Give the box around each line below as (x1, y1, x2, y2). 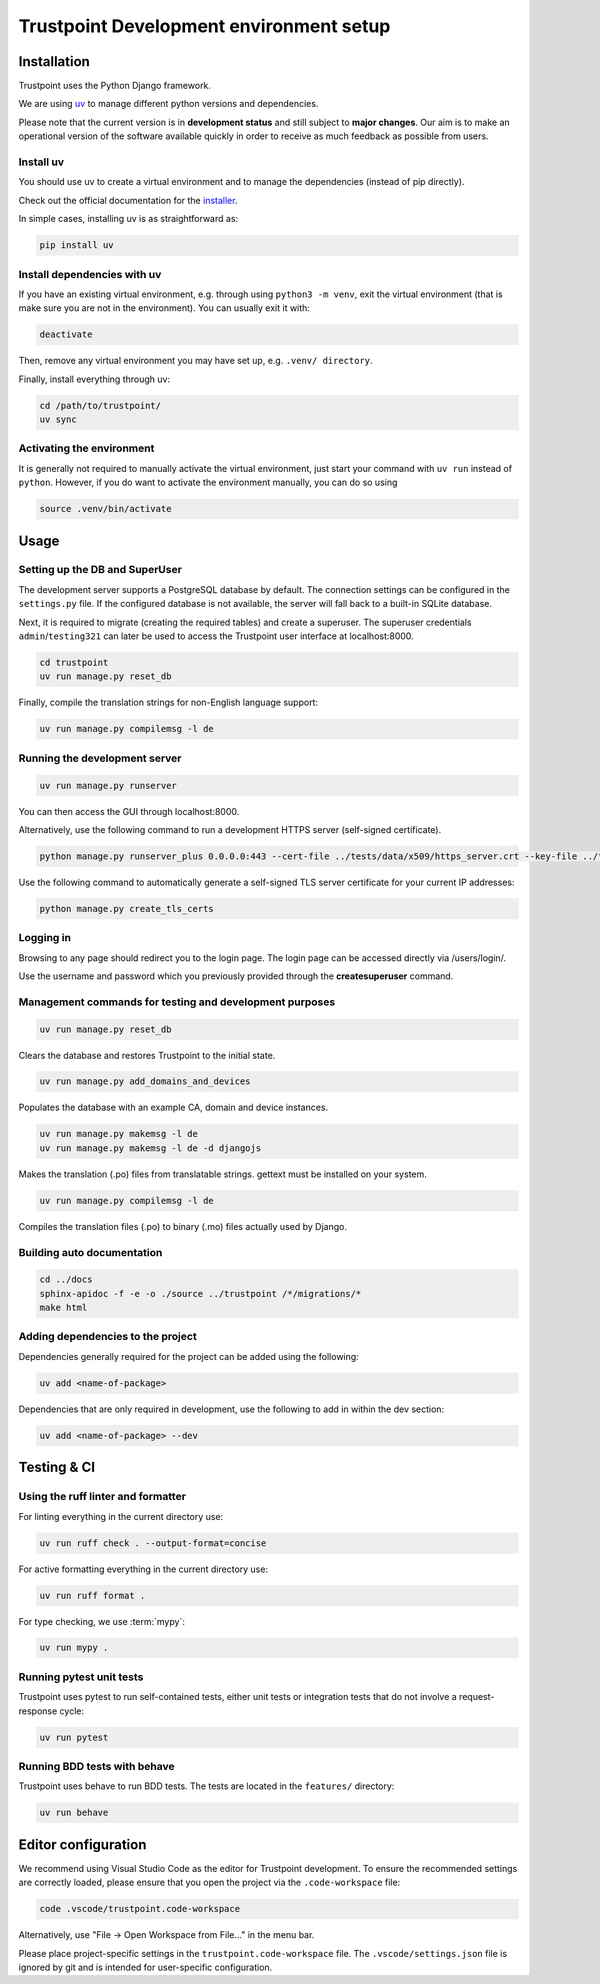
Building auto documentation (18, 1245, 163, 1259)
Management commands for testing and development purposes (18, 995, 336, 1009)
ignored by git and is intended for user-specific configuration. (18, 1961, 273, 1973)
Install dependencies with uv (18, 267, 162, 281)
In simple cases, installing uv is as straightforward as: (18, 213, 239, 225)
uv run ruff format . (39, 1590, 146, 1601)
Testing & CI (18, 1459, 95, 1476)
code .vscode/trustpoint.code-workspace (39, 1903, 240, 1915)
